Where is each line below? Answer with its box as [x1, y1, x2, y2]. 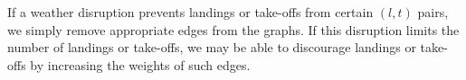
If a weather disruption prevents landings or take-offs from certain [7, 3, 374, 21]
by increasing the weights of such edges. [30, 55, 251, 74]
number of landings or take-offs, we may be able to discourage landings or [7, 38, 416, 57]
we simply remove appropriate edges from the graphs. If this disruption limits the [7, 20, 460, 39]
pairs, [417, 3, 449, 21]
